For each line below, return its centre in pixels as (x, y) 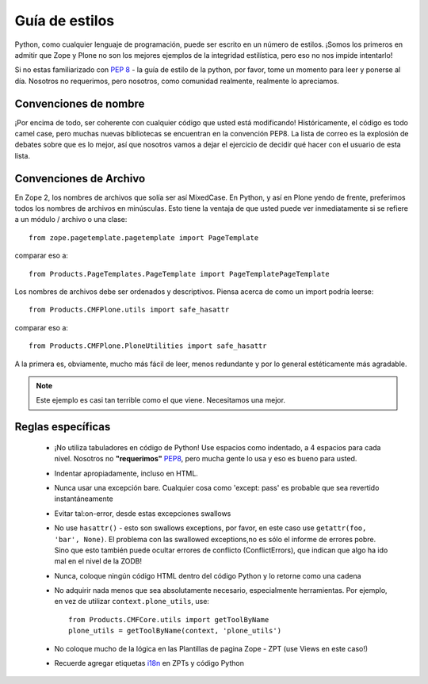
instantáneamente (84, 499)
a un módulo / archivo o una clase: (71, 220)
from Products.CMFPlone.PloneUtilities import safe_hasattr (148, 346)
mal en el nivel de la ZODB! (98, 561)
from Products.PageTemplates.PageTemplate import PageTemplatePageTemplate (179, 274)
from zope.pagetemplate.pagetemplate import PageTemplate (144, 237)
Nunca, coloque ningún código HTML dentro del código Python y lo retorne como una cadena (208, 575)
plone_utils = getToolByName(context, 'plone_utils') (175, 631)
